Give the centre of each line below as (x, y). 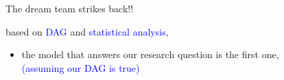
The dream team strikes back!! (70, 8)
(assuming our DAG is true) (81, 67)
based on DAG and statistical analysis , (87, 31)
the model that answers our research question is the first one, (150, 54)
